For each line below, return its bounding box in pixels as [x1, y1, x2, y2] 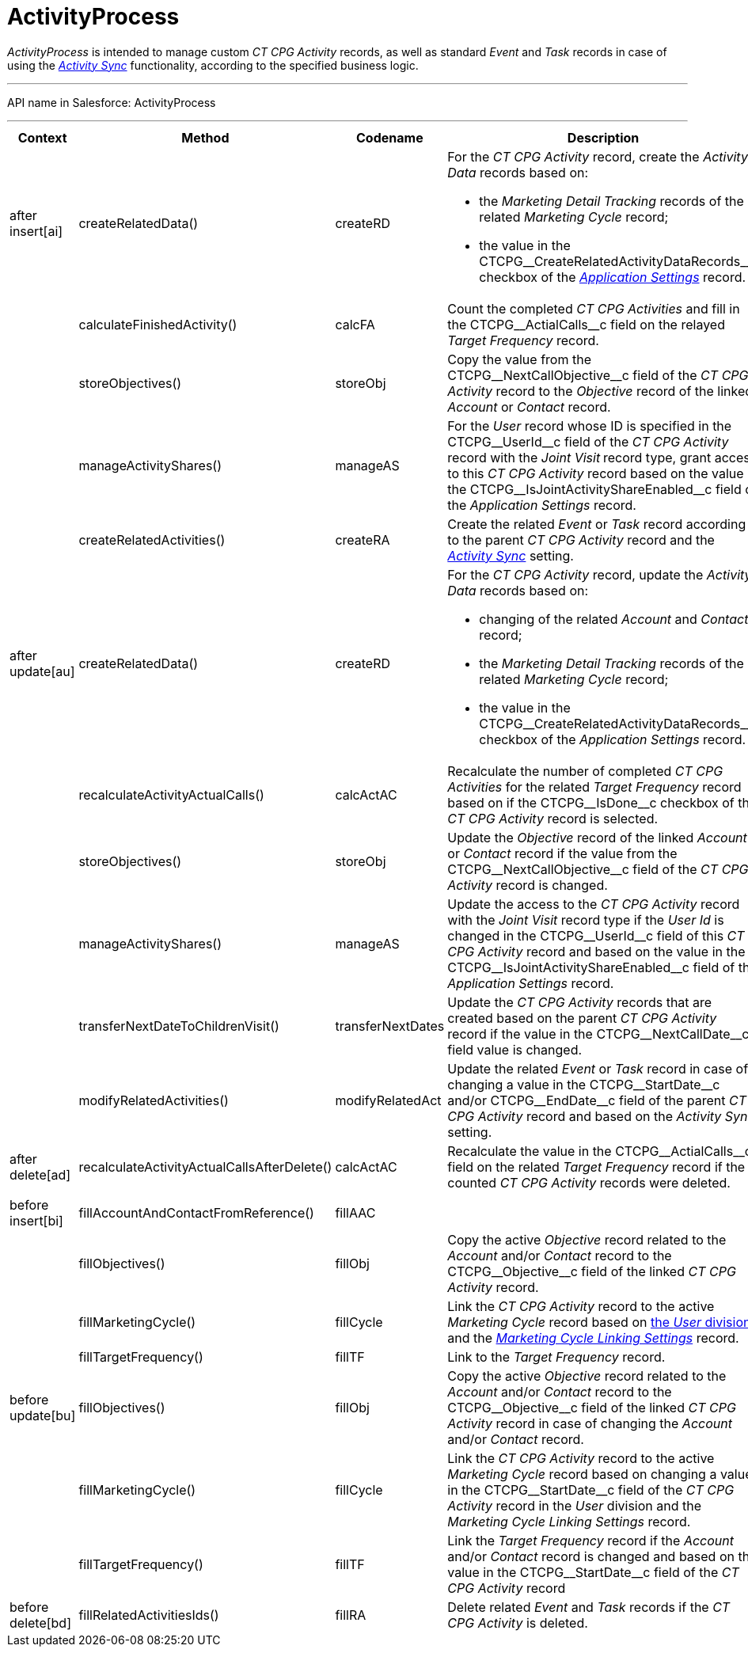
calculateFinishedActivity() [78, 316, 237, 332]
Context [17, 129, 67, 146]
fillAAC [335, 1204, 376, 1221]
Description [567, 129, 640, 146]
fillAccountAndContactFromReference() [78, 1204, 314, 1221]
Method [181, 129, 230, 146]
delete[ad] [9, 1166, 71, 1183]
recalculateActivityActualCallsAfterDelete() [78, 1158, 332, 1175]
